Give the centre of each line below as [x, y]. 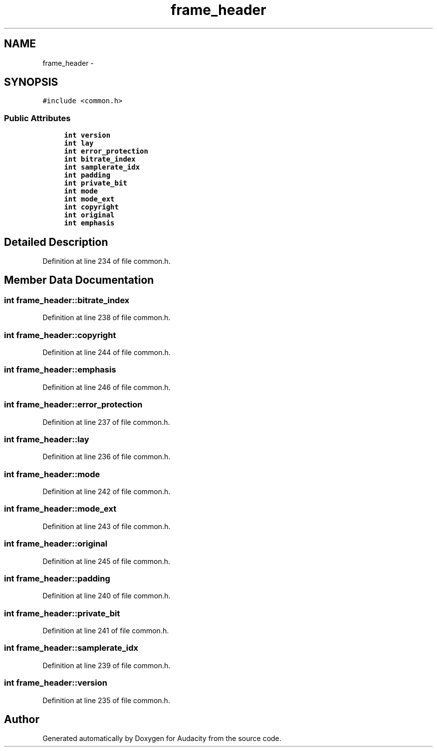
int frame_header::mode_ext [60, 509]
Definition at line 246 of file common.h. [107, 387]
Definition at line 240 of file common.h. [107, 596]
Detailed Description [56, 242]
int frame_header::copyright [60, 335]
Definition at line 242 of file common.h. [107, 491]
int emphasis [89, 223]
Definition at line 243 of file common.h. [107, 526]
